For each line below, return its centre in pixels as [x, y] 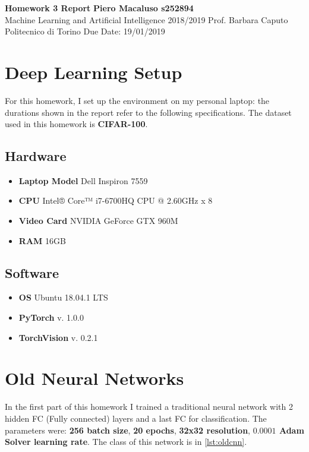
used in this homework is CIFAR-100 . [76, 124]
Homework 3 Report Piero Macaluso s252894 [99, 8]
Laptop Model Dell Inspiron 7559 [83, 180]
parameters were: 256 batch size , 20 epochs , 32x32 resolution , [127, 430]
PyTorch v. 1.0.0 [51, 317]
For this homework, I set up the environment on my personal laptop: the [137, 100]
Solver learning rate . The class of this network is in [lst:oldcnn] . [126, 442]
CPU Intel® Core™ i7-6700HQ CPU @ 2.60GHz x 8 [116, 200]
